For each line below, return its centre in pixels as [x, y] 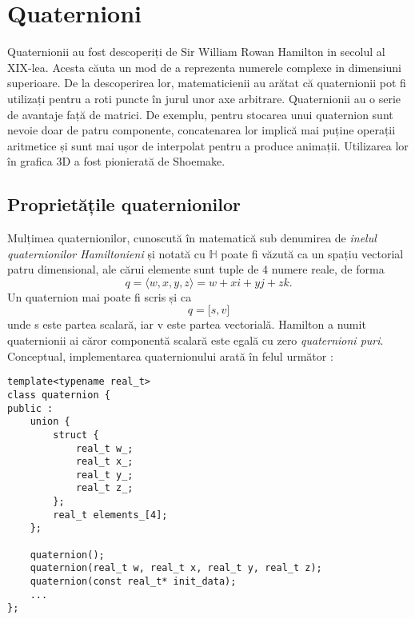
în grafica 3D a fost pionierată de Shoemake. [116, 161]
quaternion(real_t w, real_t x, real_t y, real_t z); [176, 568]
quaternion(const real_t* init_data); [133, 582]
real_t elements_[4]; [110, 515]
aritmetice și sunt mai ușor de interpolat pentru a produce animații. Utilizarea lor [208, 145]
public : [30, 408]
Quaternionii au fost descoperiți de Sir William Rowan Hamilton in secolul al [196, 52]
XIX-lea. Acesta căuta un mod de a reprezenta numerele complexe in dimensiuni [204, 67]
